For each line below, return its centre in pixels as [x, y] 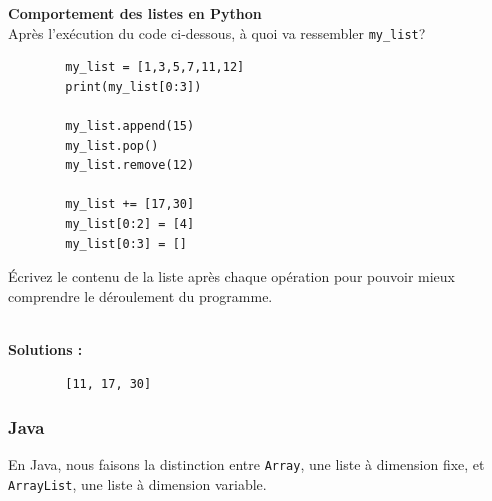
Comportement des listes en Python [135, 13]
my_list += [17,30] [130, 204]
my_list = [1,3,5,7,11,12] [155, 67]
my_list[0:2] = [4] [130, 224]
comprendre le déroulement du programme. [140, 295]
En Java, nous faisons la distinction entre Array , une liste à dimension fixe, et [246, 464]
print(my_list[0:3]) [133, 86]
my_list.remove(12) [130, 165]
